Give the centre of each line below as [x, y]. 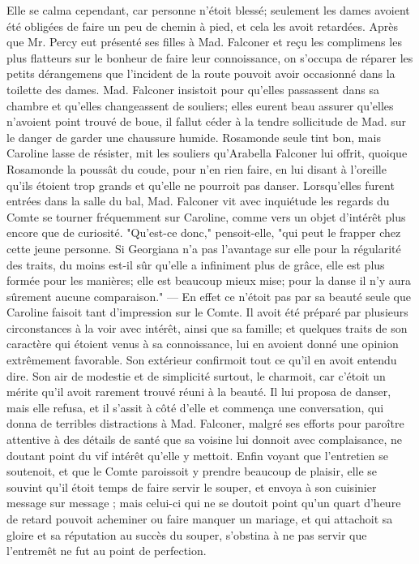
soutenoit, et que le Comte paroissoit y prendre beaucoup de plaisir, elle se [192, 471]
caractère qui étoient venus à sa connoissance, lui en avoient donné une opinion [203, 344]
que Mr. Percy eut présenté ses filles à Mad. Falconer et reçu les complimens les [204, 42]
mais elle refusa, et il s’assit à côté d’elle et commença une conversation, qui [195, 407]
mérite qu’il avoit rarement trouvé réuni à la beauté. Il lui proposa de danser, [199, 392]
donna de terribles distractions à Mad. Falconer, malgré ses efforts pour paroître [205, 423]
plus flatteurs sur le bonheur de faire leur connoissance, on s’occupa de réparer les [210, 57]
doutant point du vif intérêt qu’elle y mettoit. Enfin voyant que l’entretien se [197, 455]
